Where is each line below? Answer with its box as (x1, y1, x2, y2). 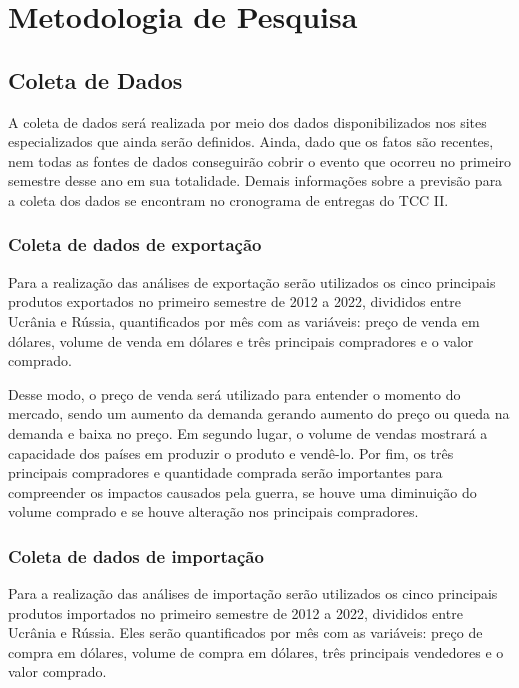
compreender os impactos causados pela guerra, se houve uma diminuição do (8, 481, 477, 502)
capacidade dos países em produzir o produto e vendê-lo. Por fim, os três (8, 442, 454, 463)
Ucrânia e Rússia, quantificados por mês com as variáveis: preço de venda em (8, 310, 480, 331)
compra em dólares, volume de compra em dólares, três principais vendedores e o (8, 641, 504, 662)
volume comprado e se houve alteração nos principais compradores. (8, 501, 419, 522)
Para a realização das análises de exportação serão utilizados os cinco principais (8, 271, 496, 292)
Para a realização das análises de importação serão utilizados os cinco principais (8, 583, 498, 604)
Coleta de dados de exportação (8, 232, 262, 257)
